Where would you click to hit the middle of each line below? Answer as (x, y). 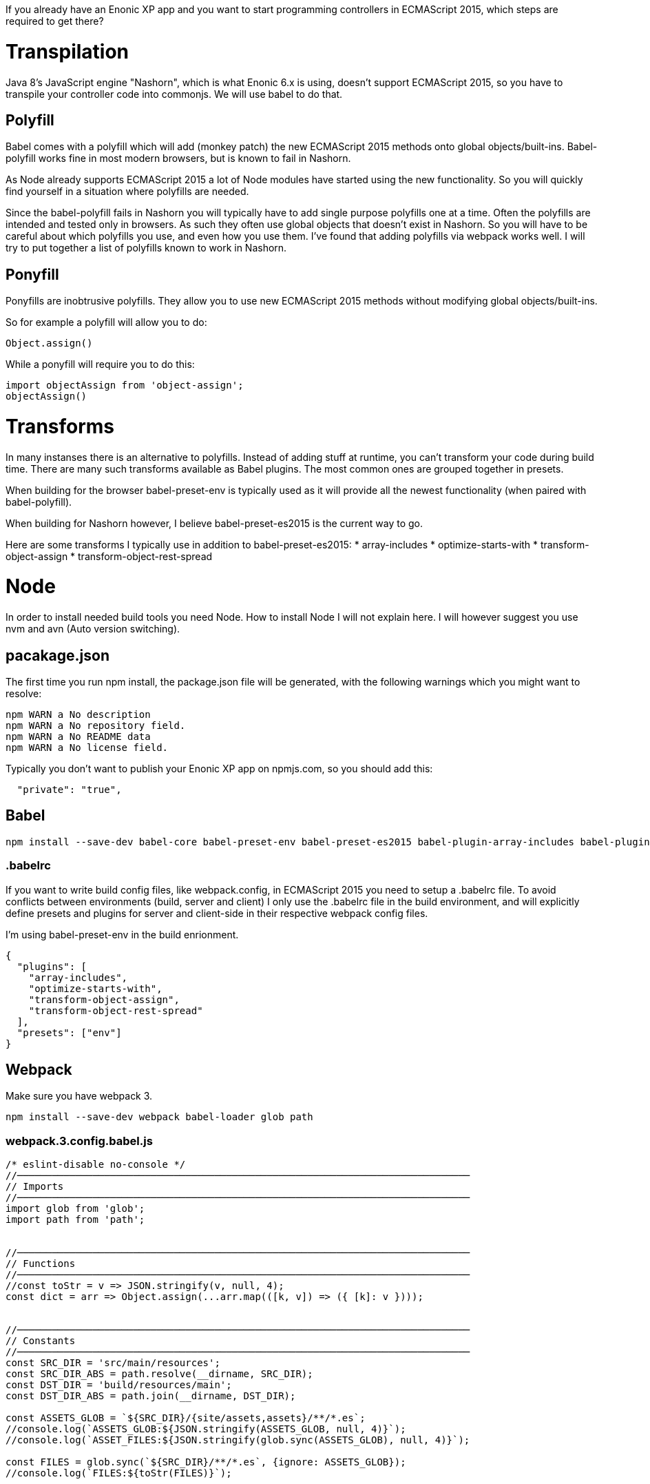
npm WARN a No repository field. (96, 726)
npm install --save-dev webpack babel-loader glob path (159, 1117)
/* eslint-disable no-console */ (96, 1165)
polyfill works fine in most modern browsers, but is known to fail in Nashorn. (178, 158)
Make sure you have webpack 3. (79, 1096)
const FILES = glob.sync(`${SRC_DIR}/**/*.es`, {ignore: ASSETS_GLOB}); (206, 1462)
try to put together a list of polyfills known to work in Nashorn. (146, 248)
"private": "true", (69, 790)
